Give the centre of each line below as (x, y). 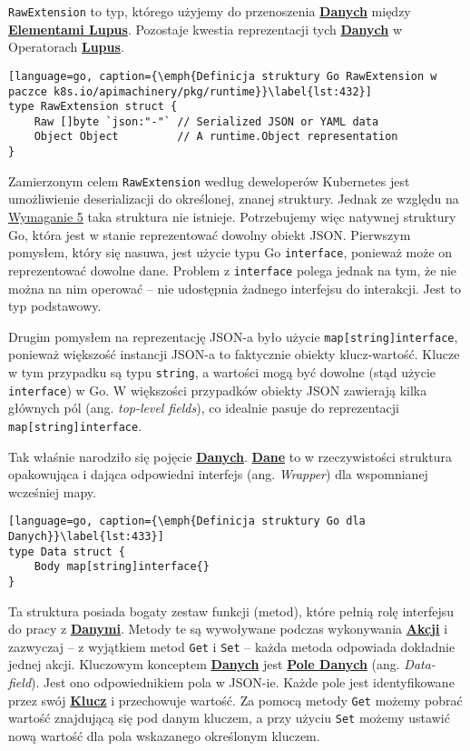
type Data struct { (67, 551)
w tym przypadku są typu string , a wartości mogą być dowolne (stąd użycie (222, 371)
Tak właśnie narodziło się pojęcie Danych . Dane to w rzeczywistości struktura (230, 456)
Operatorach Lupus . (66, 47)
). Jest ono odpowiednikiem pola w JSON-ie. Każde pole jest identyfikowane (243, 682)
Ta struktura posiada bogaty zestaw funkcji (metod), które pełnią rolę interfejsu (231, 611)
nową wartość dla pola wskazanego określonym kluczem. (164, 735)
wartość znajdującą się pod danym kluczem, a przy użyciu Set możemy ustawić (229, 718)
